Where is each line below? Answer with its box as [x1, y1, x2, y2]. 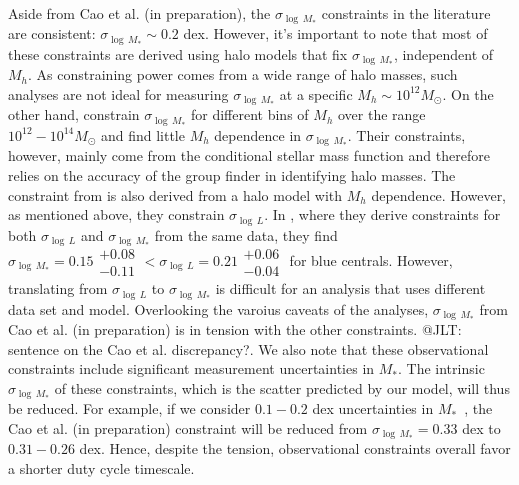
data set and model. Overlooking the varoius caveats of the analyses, [8, 298, 429, 319]
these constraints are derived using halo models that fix [8, 43, 348, 64]
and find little [100, 124, 185, 145]
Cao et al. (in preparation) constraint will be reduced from [8, 417, 368, 438]
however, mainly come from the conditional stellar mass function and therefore [8, 145, 490, 166]
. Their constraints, [347, 124, 466, 145]
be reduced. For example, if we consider [8, 398, 251, 419]
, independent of [393, 43, 494, 64]
